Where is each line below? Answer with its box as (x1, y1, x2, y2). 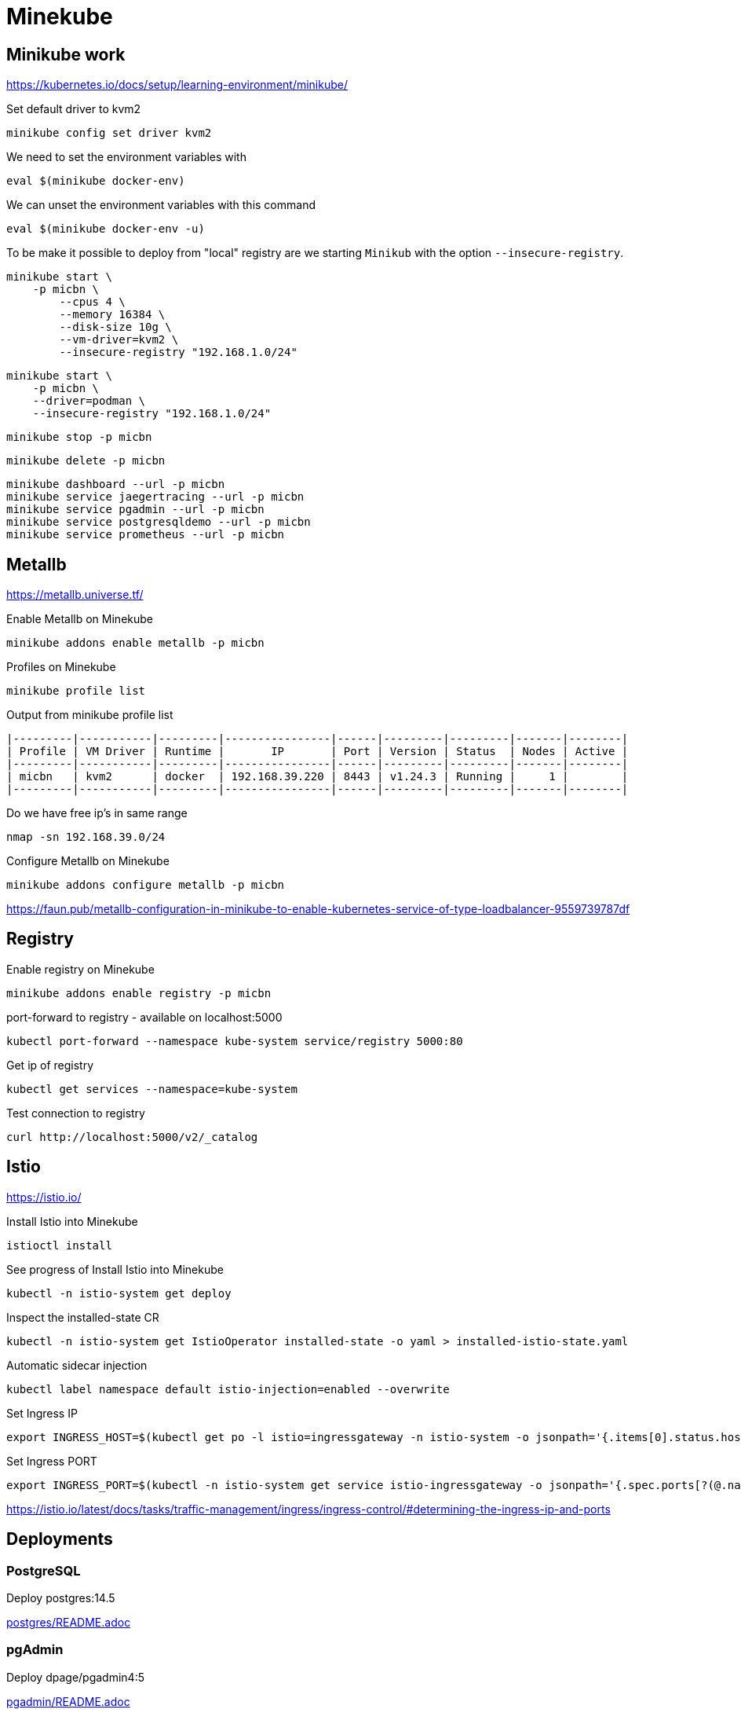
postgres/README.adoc (6, 1615, 131, 1629)
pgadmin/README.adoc (6, 1694, 130, 1708)
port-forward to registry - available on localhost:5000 (6, 1010, 283, 1024)
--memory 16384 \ (59, 308, 166, 321)
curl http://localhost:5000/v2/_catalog (6, 1130, 258, 1143)
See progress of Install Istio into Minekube (6, 1262, 224, 1276)
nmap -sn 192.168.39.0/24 (6, 831, 166, 844)
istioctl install (6, 1238, 112, 1252)
